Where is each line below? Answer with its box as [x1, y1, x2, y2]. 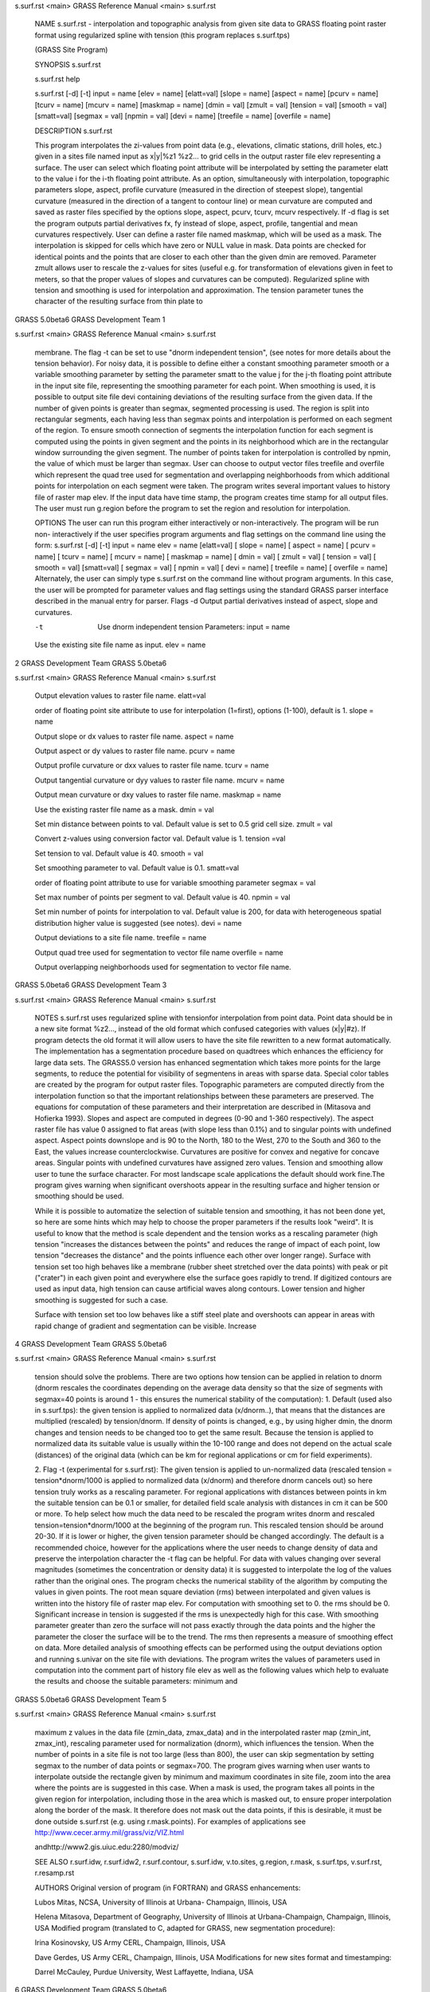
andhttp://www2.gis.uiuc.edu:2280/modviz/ [34, 1842, 179, 1852]
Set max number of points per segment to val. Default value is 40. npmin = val [34, 892, 291, 902]
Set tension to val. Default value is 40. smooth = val [34, 849, 204, 858]
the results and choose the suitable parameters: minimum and [34, 1676, 238, 1686]
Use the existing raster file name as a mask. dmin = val [34, 805, 214, 814]
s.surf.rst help [34, 74, 80, 84]
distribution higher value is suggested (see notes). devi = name [34, 918, 242, 927]
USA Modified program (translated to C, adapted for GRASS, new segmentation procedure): [34, 1923, 336, 1932]
